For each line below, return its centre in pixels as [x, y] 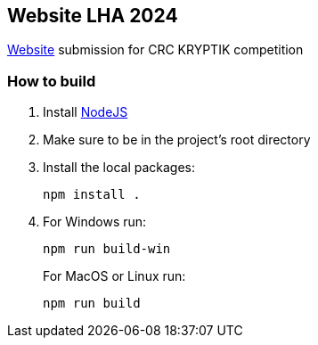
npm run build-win [107, 249]
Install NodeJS [86, 112]
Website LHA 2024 [93, 16]
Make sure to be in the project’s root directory [177, 140]
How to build [52, 81]
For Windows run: [95, 222]
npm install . [92, 195]
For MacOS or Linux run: [114, 276]
